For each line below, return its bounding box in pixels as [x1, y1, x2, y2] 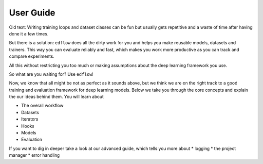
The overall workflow [21, 102, 64, 109]
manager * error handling [9, 152, 60, 158]
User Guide [9, 7, 56, 18]
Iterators [21, 116, 38, 122]
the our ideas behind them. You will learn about [9, 94, 104, 99]
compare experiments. [9, 53, 55, 59]
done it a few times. [9, 31, 49, 36]
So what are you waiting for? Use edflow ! [9, 71, 94, 77]
